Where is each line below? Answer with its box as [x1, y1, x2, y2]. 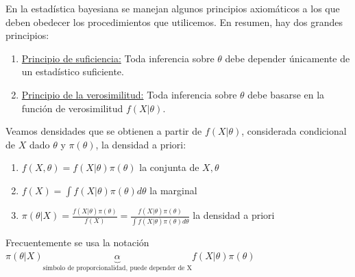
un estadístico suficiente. [21, 64, 124, 79]
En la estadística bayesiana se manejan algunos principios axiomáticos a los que [5, 1, 340, 15]
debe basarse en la [247, 87, 325, 101]
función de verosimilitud [21, 101, 123, 115]
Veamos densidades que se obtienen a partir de [5, 124, 202, 138]
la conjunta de [139, 160, 199, 174]
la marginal [149, 183, 197, 197]
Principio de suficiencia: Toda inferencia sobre [21, 51, 215, 65]
